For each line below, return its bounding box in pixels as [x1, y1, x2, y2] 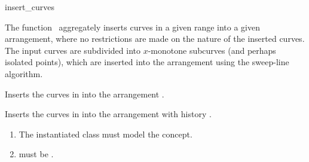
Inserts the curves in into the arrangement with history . [5, 108, 212, 120]
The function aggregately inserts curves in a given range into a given [5, 20, 260, 33]
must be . [19, 148, 54, 160]
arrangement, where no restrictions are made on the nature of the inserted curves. [5, 32, 305, 45]
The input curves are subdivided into [5, 44, 140, 56]
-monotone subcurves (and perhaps [148, 44, 276, 56]
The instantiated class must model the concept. [19, 127, 192, 140]
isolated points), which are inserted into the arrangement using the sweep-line [5, 56, 289, 68]
